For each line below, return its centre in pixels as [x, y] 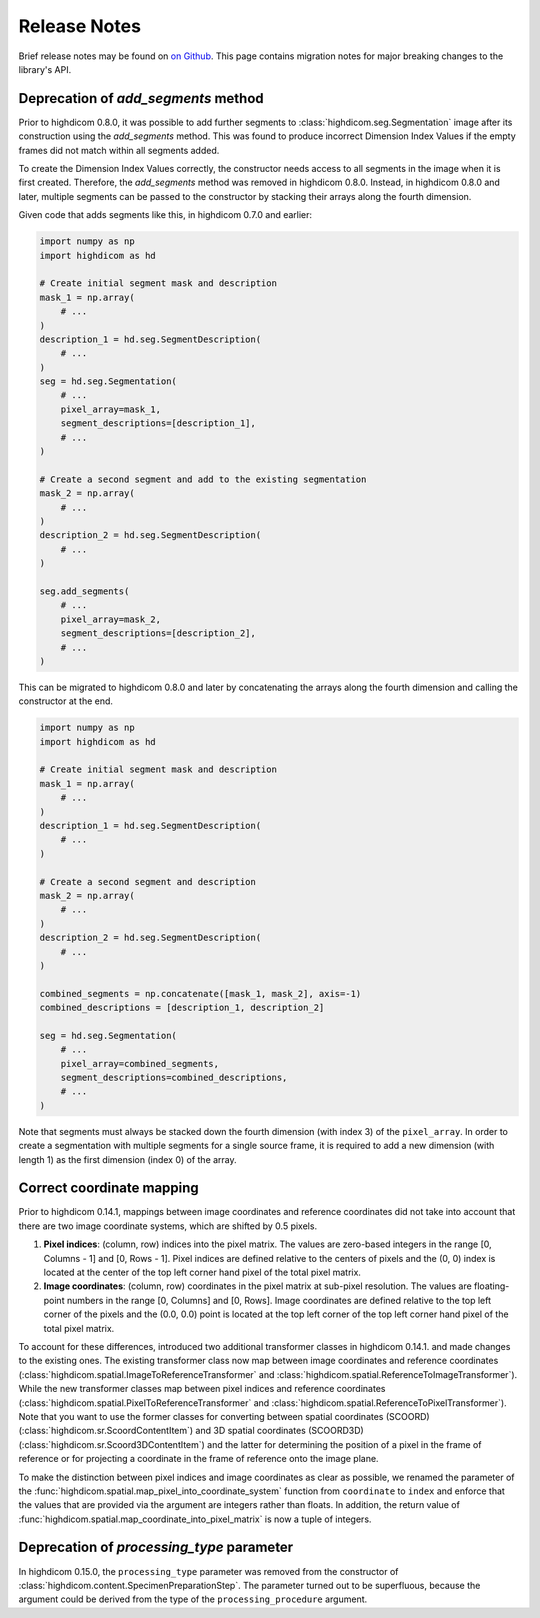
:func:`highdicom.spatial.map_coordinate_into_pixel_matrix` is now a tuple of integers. [195, 1519]
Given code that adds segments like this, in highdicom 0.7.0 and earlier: [165, 215]
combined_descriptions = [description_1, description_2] [182, 1008]
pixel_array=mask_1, [111, 409]
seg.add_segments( [84, 591]
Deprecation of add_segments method [141, 98]
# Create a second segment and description [148, 881]
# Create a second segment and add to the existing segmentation [203, 479]
